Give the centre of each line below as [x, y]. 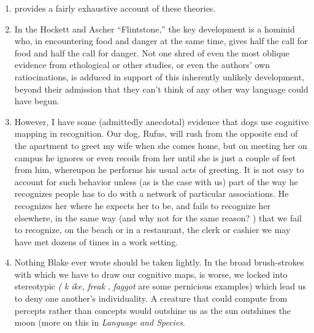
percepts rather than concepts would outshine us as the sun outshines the [153, 310]
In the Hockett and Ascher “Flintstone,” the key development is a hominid [155, 29]
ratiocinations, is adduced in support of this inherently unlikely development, [159, 76]
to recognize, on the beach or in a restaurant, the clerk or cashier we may [152, 230]
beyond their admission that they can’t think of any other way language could [161, 89]
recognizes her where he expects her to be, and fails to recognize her [143, 205]
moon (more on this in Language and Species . [100, 322]
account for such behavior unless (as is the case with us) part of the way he [156, 181]
